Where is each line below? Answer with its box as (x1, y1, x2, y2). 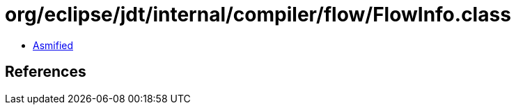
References (5, 63, 86, 81)
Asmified (33, 39, 74, 51)
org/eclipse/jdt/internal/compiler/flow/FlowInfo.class (5, 3, 511, 26)
